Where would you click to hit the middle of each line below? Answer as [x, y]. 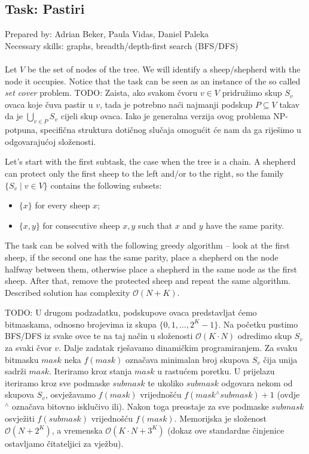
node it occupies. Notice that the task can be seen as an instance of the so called [153, 81]
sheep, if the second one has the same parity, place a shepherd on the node [142, 257]
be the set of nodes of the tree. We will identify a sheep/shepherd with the [164, 69]
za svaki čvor [28, 348]
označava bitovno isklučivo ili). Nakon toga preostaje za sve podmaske [140, 406]
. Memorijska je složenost [220, 418]
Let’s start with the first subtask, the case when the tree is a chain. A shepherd [150, 161]
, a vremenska [77, 430]
